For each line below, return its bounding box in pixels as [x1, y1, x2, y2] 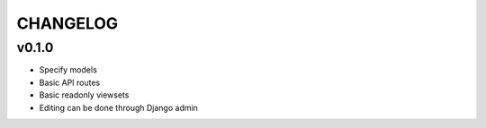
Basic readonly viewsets [39, 90, 130, 100]
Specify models [39, 64, 98, 75]
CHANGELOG [16, 13, 119, 33]
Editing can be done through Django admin [39, 102, 198, 113]
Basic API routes [39, 77, 101, 88]
